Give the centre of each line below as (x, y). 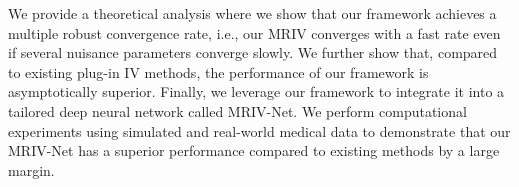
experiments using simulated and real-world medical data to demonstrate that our (259, 130)
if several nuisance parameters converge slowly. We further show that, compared (253, 52)
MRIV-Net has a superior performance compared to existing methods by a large (254, 150)
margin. (31, 169)
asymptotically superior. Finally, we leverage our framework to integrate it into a (256, 91)
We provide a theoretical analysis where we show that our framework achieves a (252, 13)
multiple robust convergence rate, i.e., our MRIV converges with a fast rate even (254, 32)
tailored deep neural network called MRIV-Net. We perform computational (237, 110)
